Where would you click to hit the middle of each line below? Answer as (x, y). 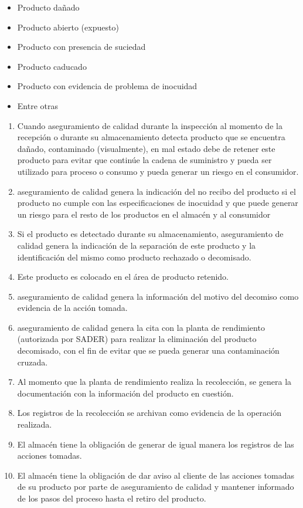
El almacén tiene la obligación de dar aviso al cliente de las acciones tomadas (156, 475)
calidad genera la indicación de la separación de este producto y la (137, 245)
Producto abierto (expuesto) (68, 27)
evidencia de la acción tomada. (72, 308)
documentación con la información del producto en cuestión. (125, 393)
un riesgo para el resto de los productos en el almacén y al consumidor (144, 214)
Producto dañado (48, 7)
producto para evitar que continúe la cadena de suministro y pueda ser (144, 160)
